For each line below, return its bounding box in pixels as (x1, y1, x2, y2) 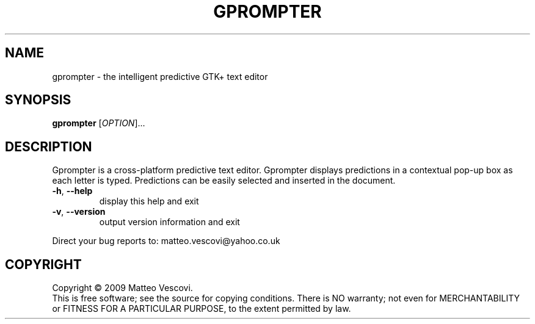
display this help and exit (99, 196, 199, 207)
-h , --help (52, 185, 93, 196)
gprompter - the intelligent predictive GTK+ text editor (52, 71, 268, 82)
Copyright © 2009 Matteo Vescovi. (52, 283, 193, 293)
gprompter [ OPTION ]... (52, 118, 145, 129)
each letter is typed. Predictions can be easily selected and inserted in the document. (52, 175, 396, 186)
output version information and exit (99, 217, 240, 228)
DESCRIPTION (5, 139, 92, 154)
